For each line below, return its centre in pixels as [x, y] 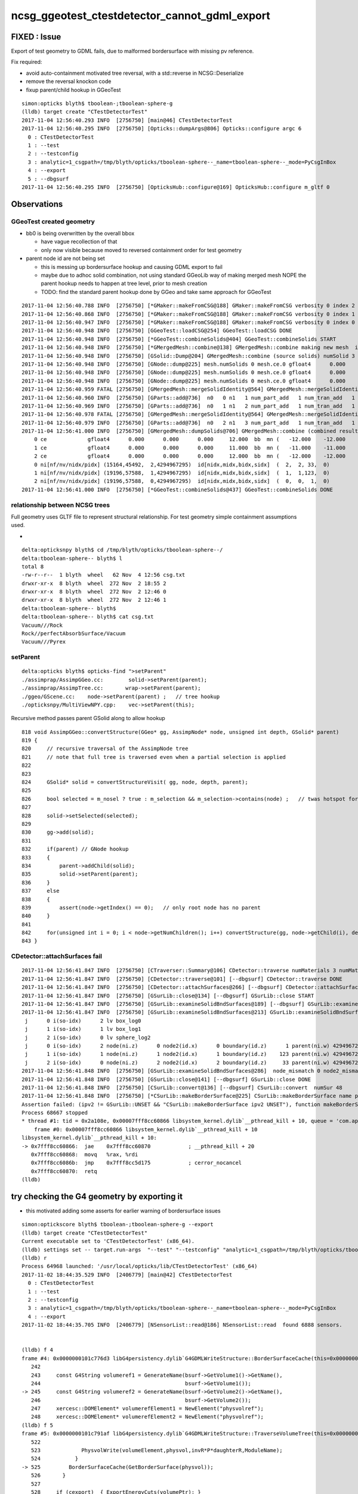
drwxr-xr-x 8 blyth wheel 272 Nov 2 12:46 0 [94, 592]
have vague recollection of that [79, 241]
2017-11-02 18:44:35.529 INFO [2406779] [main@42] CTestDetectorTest [127, 1275]
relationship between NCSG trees [61, 505]
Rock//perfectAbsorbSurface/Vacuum [74, 634]
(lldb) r [34, 1258]
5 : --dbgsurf [48, 179]
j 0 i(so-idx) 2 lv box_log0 [83, 1021]
